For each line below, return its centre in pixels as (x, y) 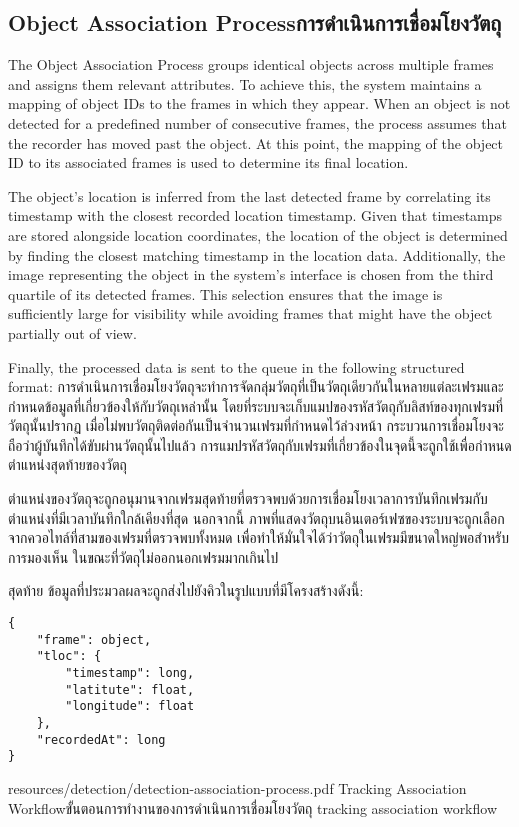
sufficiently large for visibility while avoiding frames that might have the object (250, 313)
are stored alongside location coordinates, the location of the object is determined (258, 234)
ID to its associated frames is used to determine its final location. (208, 162)
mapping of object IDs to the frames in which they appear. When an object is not (259, 103)
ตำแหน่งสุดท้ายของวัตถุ (67, 464)
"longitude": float (130, 706)
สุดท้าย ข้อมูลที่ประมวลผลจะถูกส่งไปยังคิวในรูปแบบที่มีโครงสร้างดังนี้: (186, 590)
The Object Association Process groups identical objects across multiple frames (251, 64)
